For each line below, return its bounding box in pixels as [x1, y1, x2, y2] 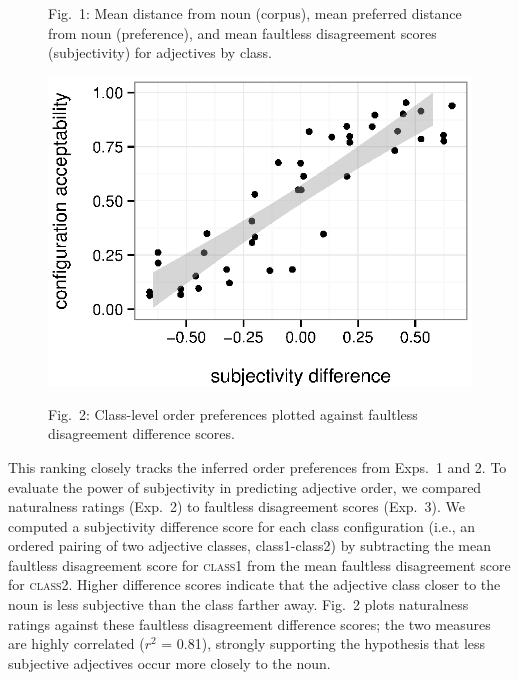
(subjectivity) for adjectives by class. [48, 42, 272, 63]
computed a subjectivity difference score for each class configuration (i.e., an [8, 515, 476, 536]
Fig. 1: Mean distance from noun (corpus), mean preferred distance [48, 3, 462, 23]
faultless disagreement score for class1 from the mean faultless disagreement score [8, 554, 511, 575]
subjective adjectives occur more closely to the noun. [8, 652, 331, 673]
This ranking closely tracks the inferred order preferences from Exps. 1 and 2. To [8, 456, 507, 477]
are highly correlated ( [8, 633, 145, 654]
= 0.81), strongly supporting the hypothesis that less [161, 633, 486, 654]
